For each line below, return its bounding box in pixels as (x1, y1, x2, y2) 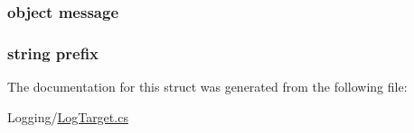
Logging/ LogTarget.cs (7, 107, 128, 126)
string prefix (7, 41, 99, 64)
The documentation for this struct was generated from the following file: (7, 77, 408, 96)
